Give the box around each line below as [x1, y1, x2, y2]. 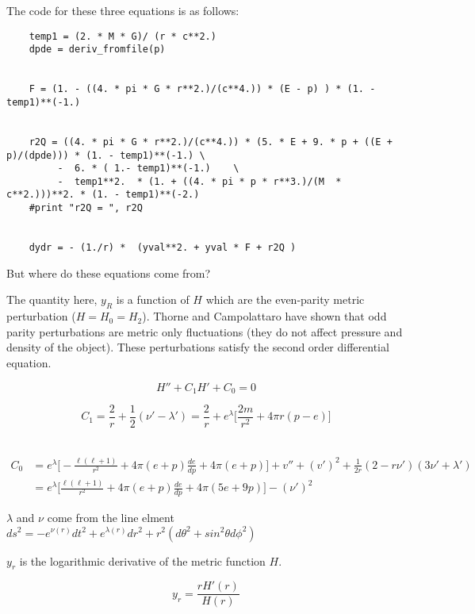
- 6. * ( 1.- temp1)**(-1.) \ [57, 163, 239, 175]
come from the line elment [47, 508, 174, 525]
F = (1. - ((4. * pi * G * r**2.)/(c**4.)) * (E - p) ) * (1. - [29, 83, 376, 95]
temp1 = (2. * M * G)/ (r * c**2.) [29, 30, 216, 42]
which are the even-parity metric [205, 291, 365, 308]
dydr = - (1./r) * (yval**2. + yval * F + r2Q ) [29, 242, 297, 254]
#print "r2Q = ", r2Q [29, 202, 143, 214]
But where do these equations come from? [6, 264, 211, 281]
